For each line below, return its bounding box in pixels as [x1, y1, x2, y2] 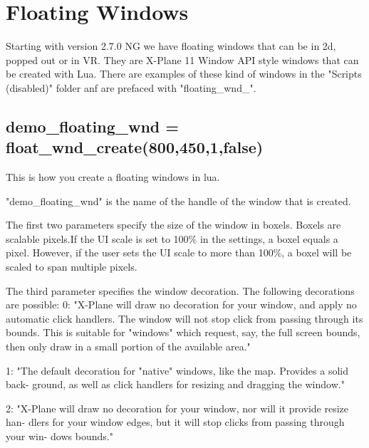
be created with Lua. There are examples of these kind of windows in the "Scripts [6, 66, 362, 81]
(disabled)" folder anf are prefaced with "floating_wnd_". [6, 80, 256, 95]
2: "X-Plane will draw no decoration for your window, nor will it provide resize [6, 400, 349, 415]
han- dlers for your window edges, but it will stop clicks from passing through [6, 415, 345, 429]
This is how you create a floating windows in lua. [6, 170, 220, 184]
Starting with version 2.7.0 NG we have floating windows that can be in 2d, [6, 38, 336, 53]
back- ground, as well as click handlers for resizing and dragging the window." [6, 377, 345, 392]
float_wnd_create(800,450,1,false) [6, 136, 264, 158]
